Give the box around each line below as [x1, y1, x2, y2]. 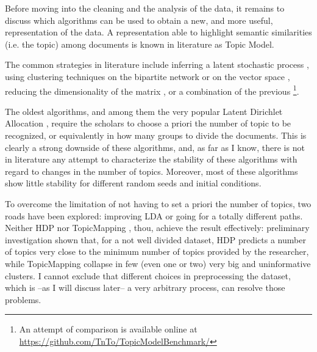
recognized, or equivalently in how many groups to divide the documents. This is [5, 129, 307, 141]
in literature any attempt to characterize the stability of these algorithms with [5, 153, 297, 166]
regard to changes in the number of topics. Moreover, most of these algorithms [5, 164, 298, 177]
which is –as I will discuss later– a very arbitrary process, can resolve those [5, 281, 285, 294]
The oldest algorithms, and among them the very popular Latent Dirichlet [5, 105, 283, 117]
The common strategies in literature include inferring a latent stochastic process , [5, 58, 309, 71]
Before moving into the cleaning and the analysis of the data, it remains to [5, 2, 285, 14]
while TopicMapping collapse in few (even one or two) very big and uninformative [5, 257, 311, 269]
